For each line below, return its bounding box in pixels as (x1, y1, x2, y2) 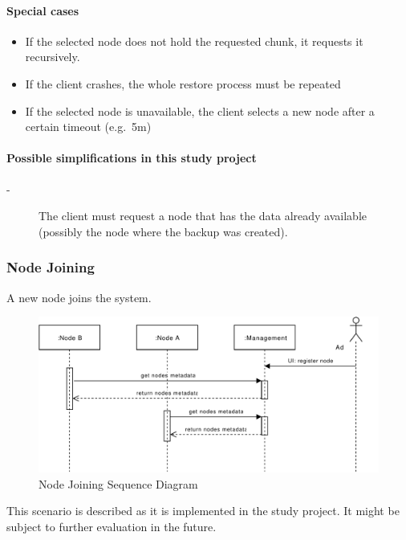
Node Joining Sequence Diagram (39, 475, 198, 492)
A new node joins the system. (6, 288, 152, 305)
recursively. (25, 48, 80, 65)
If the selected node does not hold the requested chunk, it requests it (25, 32, 363, 49)
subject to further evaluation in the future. (6, 517, 217, 534)
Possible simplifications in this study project (6, 149, 257, 166)
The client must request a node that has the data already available (39, 207, 367, 224)
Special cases (6, 2, 79, 18)
